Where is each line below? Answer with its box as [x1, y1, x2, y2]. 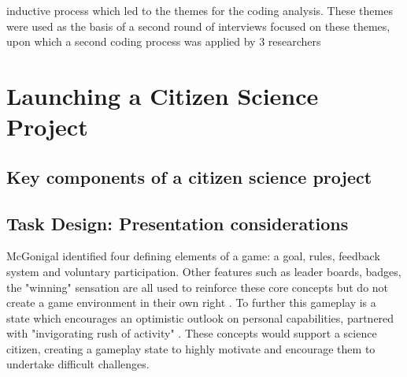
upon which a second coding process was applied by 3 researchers [6, 33, 321, 50]
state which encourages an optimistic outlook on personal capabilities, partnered [6, 309, 394, 326]
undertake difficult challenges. [6, 356, 150, 372]
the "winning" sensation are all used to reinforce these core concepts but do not [6, 278, 389, 295]
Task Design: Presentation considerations [6, 211, 349, 235]
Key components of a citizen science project [6, 164, 372, 188]
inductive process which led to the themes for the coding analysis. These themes [6, 2, 393, 18]
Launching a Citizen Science [6, 79, 319, 111]
